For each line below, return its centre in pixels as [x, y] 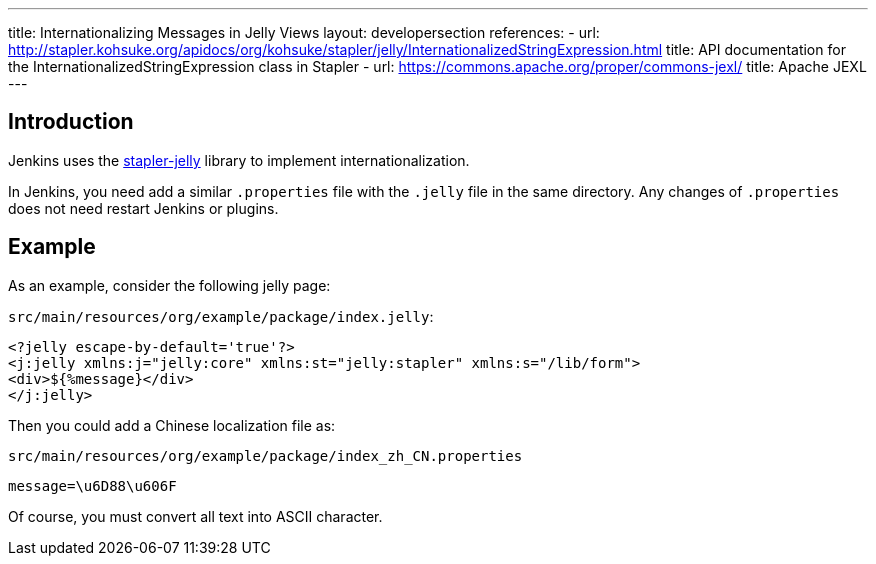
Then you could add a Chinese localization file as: [172, 425]
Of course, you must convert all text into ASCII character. [195, 516]
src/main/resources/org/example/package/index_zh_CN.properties [265, 455]
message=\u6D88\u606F [92, 485]
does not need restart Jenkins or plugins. [143, 208]
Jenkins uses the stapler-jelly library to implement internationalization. [239, 160]
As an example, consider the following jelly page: [169, 285]
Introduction [71, 122]
